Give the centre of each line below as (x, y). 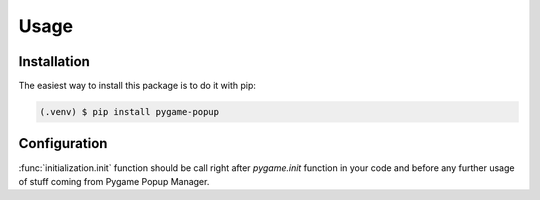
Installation (54, 61)
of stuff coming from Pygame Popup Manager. (114, 181)
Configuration (63, 143)
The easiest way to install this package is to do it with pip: (137, 86)
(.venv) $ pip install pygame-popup (129, 112)
